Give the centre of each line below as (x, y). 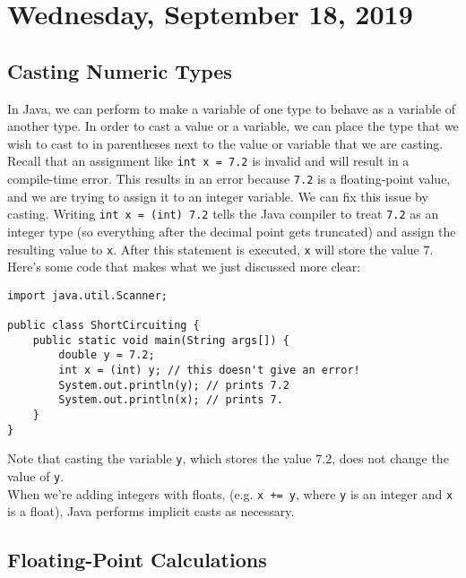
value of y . (36, 475)
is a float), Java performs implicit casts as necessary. (151, 511)
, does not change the (390, 458)
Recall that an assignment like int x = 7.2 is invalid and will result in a (208, 161)
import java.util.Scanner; (87, 295)
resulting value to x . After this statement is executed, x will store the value (213, 249)
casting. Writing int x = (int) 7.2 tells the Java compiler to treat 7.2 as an (223, 214)
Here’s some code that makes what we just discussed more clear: (184, 267)
